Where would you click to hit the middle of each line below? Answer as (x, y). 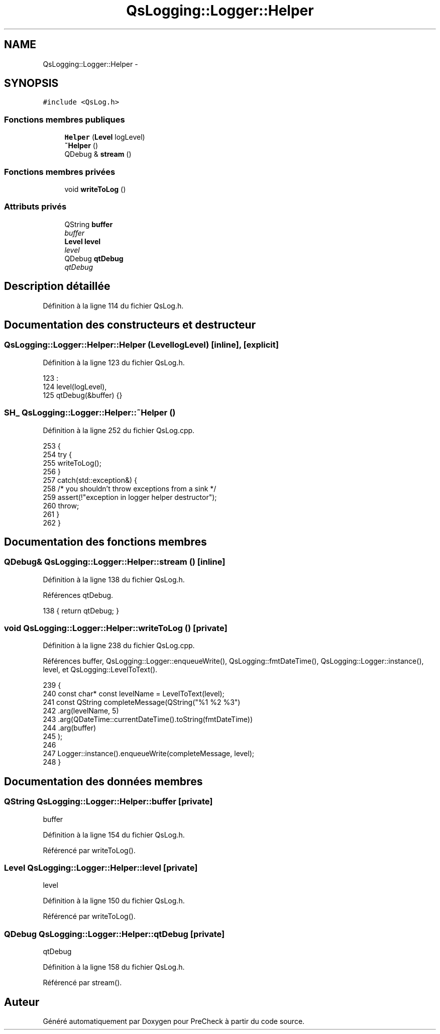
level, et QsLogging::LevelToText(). (100, 670)
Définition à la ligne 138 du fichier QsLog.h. (114, 579)
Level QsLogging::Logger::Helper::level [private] (101, 868)
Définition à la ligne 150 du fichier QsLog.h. (114, 901)
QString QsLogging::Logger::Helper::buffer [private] (108, 802)
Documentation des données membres (103, 781)
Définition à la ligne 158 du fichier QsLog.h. (114, 967)
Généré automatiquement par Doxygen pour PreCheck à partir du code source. (174, 1021)
